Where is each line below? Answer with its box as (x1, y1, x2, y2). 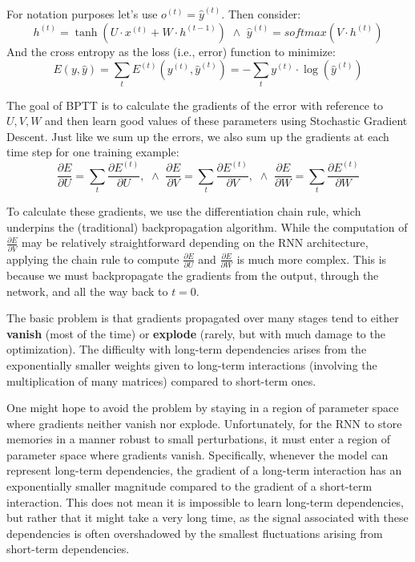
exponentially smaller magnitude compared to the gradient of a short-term (6, 478, 373, 495)
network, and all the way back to (6, 282, 168, 299)
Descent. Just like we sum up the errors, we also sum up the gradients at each (6, 127, 389, 144)
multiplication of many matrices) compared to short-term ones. (6, 372, 316, 389)
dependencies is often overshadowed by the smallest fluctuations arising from (6, 524, 383, 541)
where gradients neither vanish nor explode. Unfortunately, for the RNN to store (6, 414, 402, 431)
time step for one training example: (6, 144, 179, 160)
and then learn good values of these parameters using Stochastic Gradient (45, 112, 408, 129)
